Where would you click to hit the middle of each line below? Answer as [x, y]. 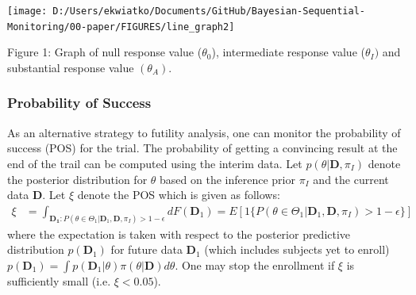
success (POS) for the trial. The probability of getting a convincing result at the [202, 148]
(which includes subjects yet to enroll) [297, 249]
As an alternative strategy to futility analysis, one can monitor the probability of [204, 132]
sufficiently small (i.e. [59, 280]
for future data [146, 249]
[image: [27, 11]
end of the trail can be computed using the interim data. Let [155, 163]
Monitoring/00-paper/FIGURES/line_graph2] [121, 27]
